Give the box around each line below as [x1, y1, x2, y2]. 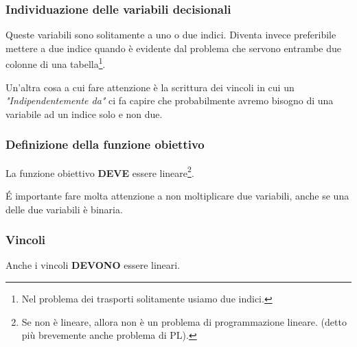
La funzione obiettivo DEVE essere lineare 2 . [5, 163, 194, 180]
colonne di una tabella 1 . [5, 55, 106, 71]
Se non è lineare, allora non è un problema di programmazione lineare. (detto [21, 314, 347, 328]
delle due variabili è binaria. [5, 202, 123, 216]
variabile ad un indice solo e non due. [5, 106, 163, 121]
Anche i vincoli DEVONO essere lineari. [5, 258, 181, 272]
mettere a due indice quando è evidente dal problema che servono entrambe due [5, 40, 342, 55]
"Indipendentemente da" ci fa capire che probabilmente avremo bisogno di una [5, 93, 334, 108]
